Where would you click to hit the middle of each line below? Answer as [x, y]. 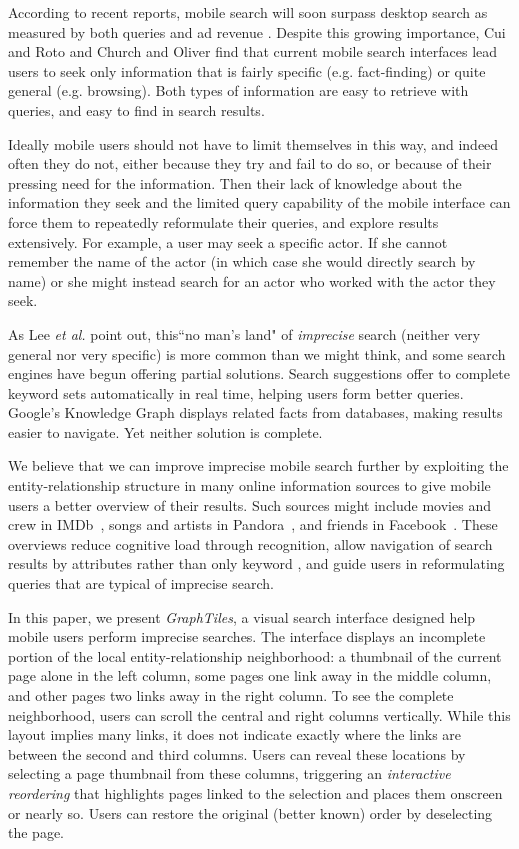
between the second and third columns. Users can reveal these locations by [237, 753]
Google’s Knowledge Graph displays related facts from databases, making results [255, 412]
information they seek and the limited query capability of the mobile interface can [259, 202]
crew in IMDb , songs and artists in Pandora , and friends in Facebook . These [253, 524]
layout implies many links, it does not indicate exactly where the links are [235, 734]
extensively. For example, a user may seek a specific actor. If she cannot [228, 241]
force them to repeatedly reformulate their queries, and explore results [223, 221]
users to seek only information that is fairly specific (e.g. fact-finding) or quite [247, 70]
